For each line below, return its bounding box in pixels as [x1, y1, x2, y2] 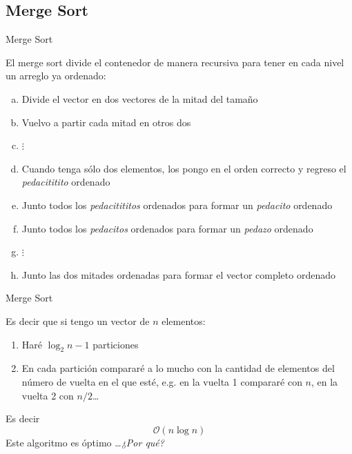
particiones [92, 337, 139, 351]
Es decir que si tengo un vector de [6, 313, 150, 328]
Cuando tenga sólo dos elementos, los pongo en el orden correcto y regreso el [21, 161, 346, 175]
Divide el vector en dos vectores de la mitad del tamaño [21, 91, 258, 106]
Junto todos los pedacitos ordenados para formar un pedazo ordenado [21, 221, 313, 235]
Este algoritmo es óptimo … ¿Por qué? [6, 435, 164, 449]
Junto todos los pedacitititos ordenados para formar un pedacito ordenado [21, 197, 333, 212]
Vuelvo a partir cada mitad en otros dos [21, 115, 191, 129]
